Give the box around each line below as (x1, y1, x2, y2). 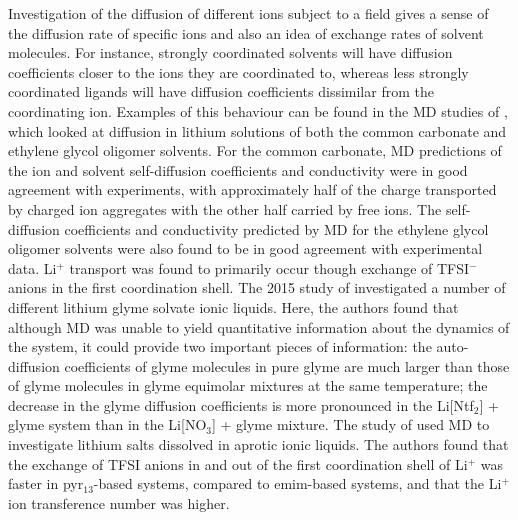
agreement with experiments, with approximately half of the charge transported (8, 179, 497, 200)
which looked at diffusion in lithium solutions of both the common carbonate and (8, 120, 507, 141)
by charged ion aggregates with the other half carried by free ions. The (8, 198, 442, 219)
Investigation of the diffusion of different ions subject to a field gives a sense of (8, 3, 489, 23)
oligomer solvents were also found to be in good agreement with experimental (8, 238, 483, 259)
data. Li (8, 257, 57, 278)
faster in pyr (8, 473, 84, 494)
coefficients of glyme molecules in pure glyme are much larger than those (64, 355, 510, 376)
